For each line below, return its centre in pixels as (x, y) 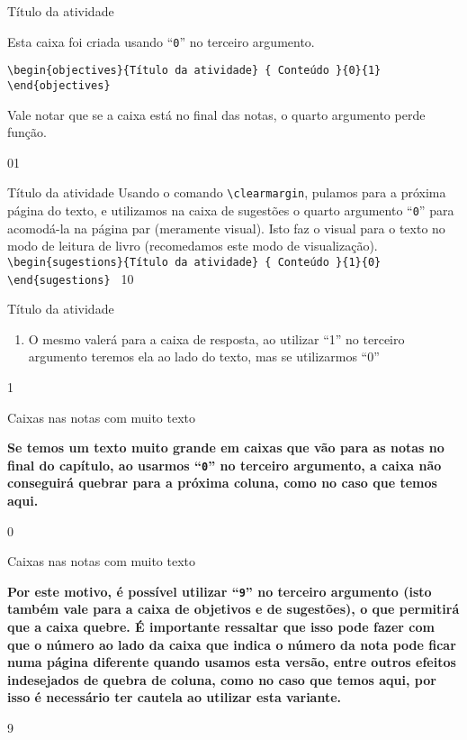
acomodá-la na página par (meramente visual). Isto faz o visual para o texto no (226, 228)
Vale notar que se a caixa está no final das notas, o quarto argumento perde (216, 114)
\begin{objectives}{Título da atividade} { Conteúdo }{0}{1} (194, 71)
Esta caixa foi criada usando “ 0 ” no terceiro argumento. (161, 41)
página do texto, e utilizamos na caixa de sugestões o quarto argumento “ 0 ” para (231, 210)
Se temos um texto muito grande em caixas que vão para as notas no (226, 448)
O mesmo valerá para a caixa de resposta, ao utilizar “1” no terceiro (216, 338)
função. (27, 132)
